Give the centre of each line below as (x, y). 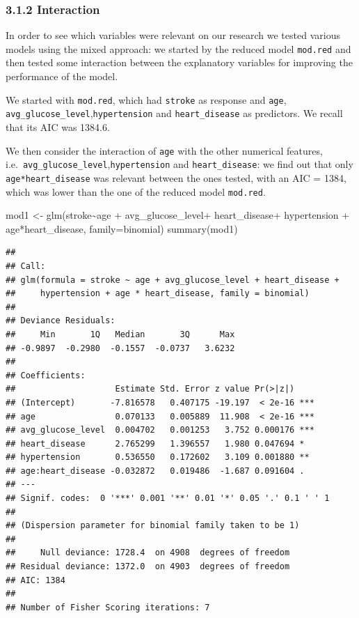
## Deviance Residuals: (61, 321)
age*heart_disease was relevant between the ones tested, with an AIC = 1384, (176, 177)
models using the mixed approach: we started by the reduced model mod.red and (178, 48)
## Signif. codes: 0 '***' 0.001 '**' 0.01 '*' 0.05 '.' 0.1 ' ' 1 (168, 499)
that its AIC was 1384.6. (58, 126)
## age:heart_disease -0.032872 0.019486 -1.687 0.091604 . (155, 471)
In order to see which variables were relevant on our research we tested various (173, 35)
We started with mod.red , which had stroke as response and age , (146, 99)
